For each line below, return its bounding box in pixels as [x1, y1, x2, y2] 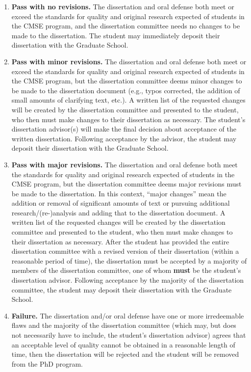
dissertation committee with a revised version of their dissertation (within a [11, 246, 239, 256]
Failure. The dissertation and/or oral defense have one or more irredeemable [11, 310, 244, 320]
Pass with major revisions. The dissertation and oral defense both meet [11, 159, 238, 169]
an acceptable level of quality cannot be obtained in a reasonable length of [11, 339, 235, 349]
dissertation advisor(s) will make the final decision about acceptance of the [11, 124, 236, 134]
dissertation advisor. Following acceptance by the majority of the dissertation [11, 275, 244, 285]
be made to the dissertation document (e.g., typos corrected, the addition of [11, 85, 240, 95]
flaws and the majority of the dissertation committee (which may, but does [11, 320, 236, 330]
